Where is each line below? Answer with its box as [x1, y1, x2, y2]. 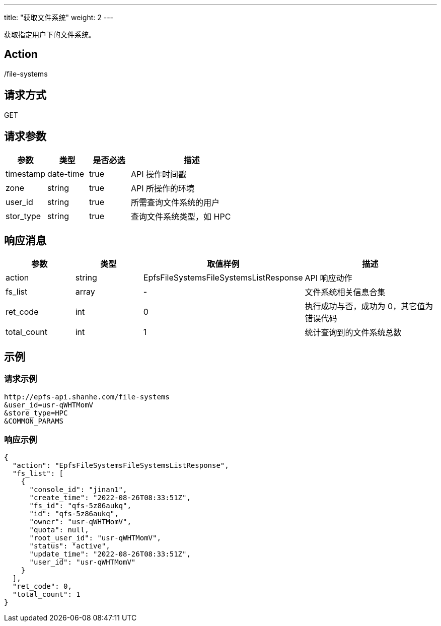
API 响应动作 [305, 273, 352, 284]
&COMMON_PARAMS [4, 416, 64, 425]
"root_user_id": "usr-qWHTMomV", [29, 534, 161, 542]
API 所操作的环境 [131, 183, 195, 193]
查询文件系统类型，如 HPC [131, 211, 231, 222]
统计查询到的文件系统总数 [305, 327, 402, 338]
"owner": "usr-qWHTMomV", [29, 518, 131, 526]
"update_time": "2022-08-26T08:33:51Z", [29, 550, 191, 559]
